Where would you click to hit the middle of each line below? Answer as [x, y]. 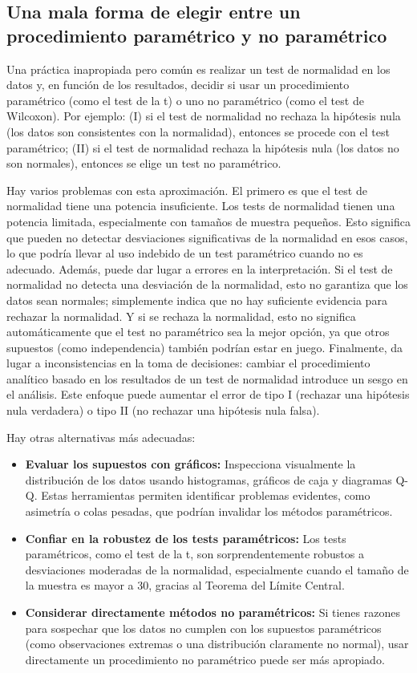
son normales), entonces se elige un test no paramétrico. [144, 163]
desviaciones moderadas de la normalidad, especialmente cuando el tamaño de [217, 569]
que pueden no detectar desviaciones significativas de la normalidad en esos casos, [207, 237]
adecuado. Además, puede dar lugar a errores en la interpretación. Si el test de [200, 268]
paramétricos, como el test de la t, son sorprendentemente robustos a [194, 554]
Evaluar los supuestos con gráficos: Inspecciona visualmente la [190, 464]
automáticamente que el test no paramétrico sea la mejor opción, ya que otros [198, 332]
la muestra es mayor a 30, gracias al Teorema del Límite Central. [185, 585]
